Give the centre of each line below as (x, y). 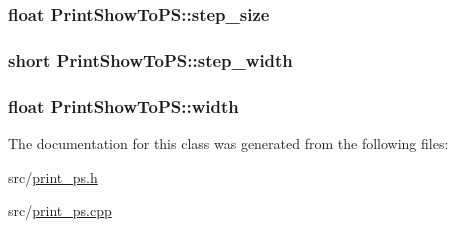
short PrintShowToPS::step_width (150, 59)
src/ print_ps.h (53, 176)
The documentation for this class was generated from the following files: (228, 142)
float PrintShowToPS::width (123, 105)
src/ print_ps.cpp (60, 210)
